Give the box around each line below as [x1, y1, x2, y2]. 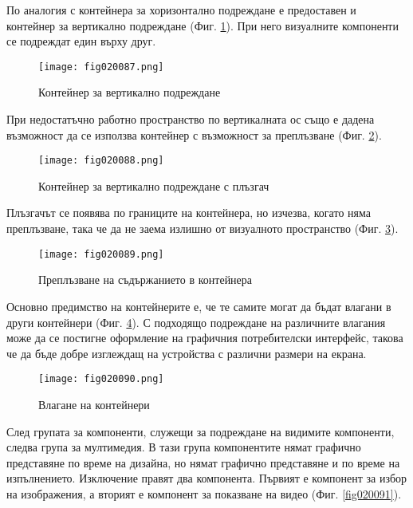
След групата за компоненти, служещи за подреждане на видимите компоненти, [6, 423, 395, 439]
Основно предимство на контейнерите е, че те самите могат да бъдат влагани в [6, 297, 391, 314]
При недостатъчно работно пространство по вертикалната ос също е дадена [6, 111, 375, 128]
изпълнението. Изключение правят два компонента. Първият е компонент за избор [6, 470, 407, 486]
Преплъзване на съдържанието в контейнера [38, 271, 253, 288]
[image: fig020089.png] [38, 248, 164, 260]
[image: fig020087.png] [38, 61, 164, 73]
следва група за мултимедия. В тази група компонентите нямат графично [6, 439, 361, 455]
